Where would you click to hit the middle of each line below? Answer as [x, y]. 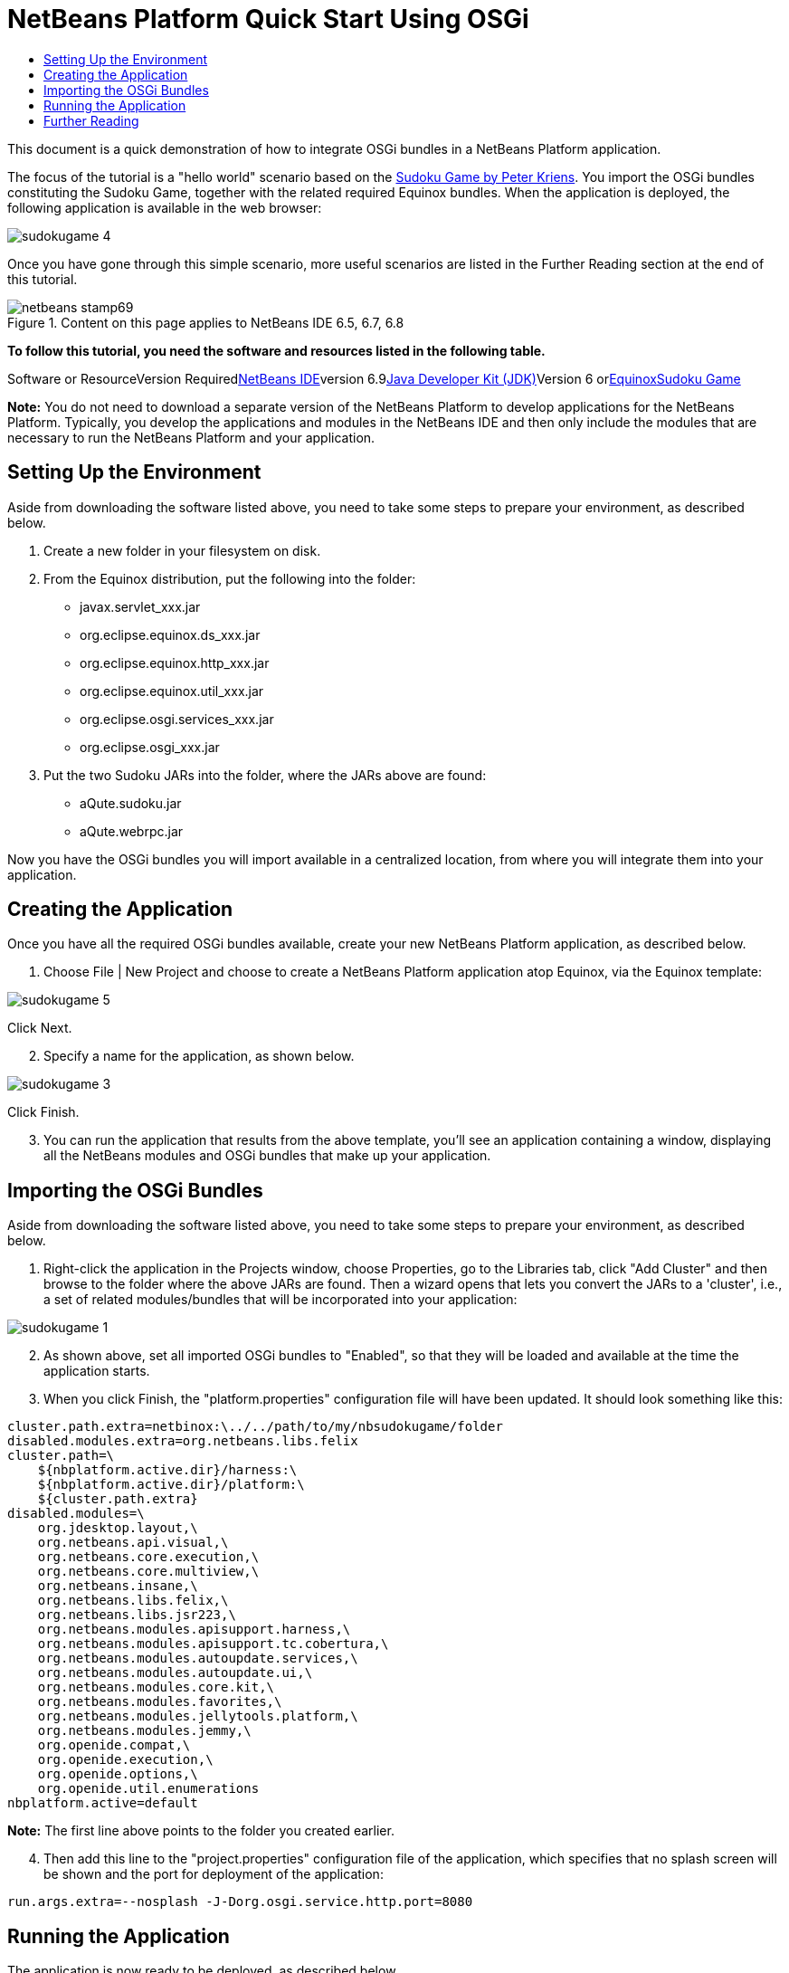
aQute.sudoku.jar [131, 803]
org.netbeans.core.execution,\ [148, 1557]
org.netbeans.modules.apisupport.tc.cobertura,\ [213, 1644]
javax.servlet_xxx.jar [140, 606]
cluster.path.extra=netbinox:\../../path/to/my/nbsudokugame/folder [255, 1427]
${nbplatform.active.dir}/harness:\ [167, 1470]
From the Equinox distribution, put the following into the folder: [230, 578]
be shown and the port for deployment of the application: [214, 1874]
